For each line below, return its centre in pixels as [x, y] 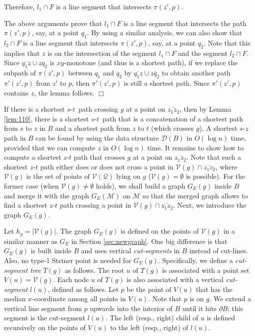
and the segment [203, 53]
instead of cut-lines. [219, 251]
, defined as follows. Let [83, 289]
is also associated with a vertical [175, 279]
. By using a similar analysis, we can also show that [165, 33]
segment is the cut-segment [45, 318]
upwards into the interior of [131, 308]
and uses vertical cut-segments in [130, 251]
